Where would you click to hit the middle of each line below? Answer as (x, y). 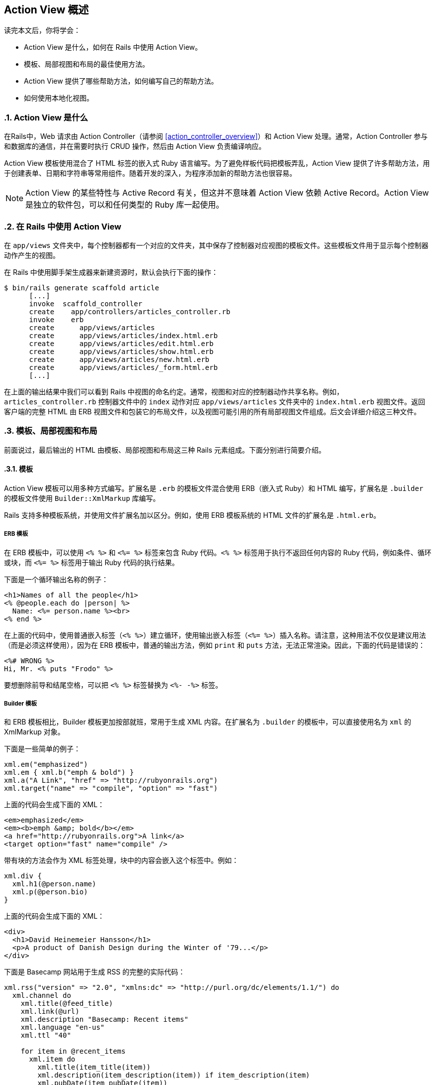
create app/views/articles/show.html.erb (121, 351)
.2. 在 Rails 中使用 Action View (63, 226)
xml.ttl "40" (46, 1035)
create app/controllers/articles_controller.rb (130, 311)
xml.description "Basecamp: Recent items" (104, 1020)
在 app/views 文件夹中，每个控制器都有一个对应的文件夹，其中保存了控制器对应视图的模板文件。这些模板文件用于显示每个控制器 (216, 245)
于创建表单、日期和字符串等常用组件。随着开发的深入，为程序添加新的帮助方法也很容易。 (150, 173)
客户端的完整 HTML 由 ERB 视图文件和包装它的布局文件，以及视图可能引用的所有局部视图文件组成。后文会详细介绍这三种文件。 (213, 411)
